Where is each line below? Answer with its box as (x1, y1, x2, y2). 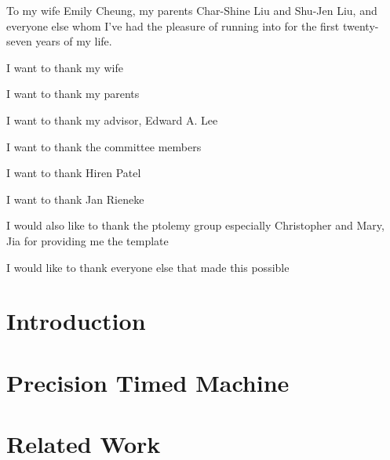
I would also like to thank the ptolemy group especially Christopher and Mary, (6, 217, 385, 234)
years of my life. (35, 33, 112, 49)
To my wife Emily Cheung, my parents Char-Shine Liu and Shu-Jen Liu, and (6, 2, 377, 18)
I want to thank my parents (6, 85, 140, 102)
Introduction (6, 305, 146, 337)
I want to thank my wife (6, 59, 123, 75)
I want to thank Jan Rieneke (6, 190, 144, 207)
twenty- (342, 17, 379, 34)
